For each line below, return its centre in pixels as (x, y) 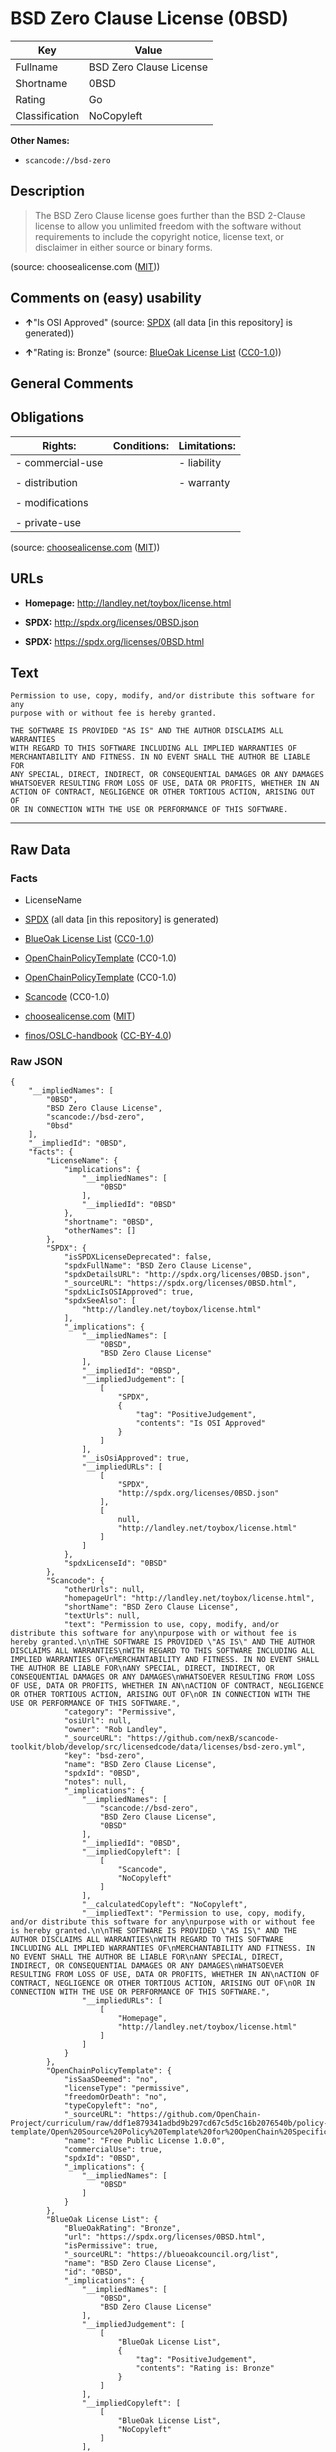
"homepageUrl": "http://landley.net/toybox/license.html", (189, 1598)
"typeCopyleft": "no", (111, 2106)
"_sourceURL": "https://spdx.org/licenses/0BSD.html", (180, 1283)
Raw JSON (36, 1061)
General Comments (72, 383)
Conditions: (141, 445)
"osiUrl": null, (97, 1721)
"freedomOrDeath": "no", (115, 2097)
